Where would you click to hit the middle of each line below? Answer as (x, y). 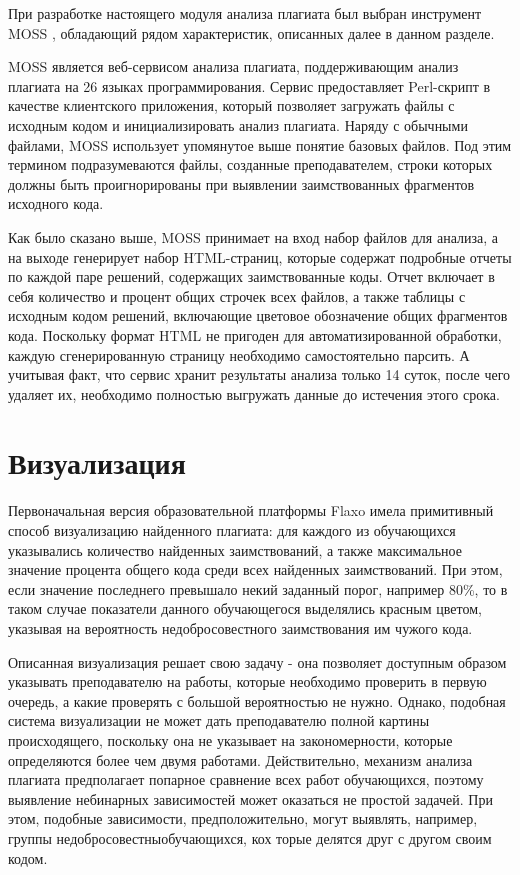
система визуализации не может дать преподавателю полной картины (219, 720)
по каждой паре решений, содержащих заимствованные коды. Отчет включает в (251, 276)
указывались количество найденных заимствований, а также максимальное (235, 549)
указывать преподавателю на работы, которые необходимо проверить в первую (247, 681)
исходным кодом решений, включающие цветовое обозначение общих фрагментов (258, 315)
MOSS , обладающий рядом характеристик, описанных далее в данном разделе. (251, 32)
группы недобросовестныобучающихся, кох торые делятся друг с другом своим (250, 837)
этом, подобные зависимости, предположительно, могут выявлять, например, (243, 818)
